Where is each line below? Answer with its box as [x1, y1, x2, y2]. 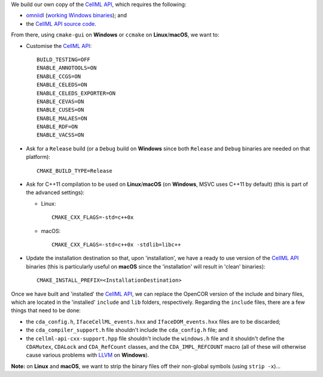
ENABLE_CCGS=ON [36, 73, 81, 80]
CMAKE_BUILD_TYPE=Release [36, 167, 113, 174]
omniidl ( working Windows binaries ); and [26, 12, 127, 19]
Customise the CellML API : [26, 42, 92, 49]
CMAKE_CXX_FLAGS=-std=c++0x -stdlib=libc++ [51, 241, 181, 248]
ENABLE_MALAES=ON [36, 114, 87, 122]
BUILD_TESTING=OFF [36, 56, 91, 63]
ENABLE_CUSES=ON [36, 107, 84, 113]
